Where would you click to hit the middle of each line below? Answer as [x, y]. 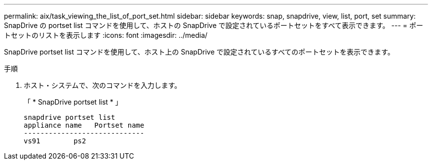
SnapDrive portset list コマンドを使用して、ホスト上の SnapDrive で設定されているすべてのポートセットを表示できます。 [199, 52]
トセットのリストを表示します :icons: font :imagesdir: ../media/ [106, 35]
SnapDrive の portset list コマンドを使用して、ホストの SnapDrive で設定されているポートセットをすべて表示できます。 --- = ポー [214, 25]
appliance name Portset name [84, 125]
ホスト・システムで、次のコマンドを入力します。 [103, 85]
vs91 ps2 [55, 141]
